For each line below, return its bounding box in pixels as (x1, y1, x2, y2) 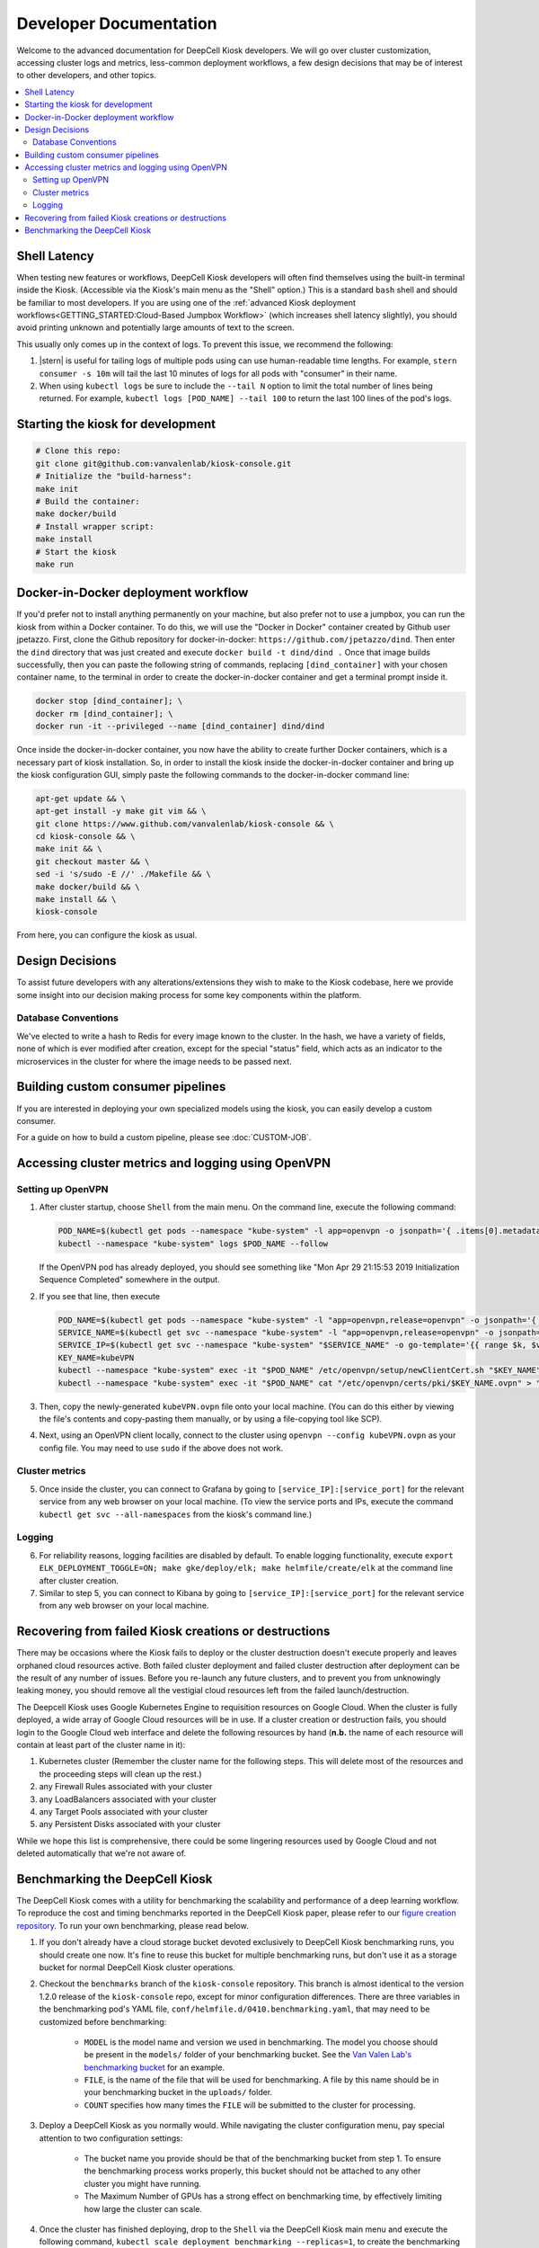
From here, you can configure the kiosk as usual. (16, 930, 198, 941)
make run (35, 558, 75, 569)
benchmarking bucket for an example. (84, 2062, 225, 2073)
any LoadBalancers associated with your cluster (39, 1794, 217, 1805)
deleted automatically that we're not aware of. (16, 1848, 187, 1859)
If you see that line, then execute (39, 1290, 161, 1301)
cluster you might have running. (84, 2178, 202, 2189)
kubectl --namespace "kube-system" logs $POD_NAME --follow (57, 1238, 329, 1249)
